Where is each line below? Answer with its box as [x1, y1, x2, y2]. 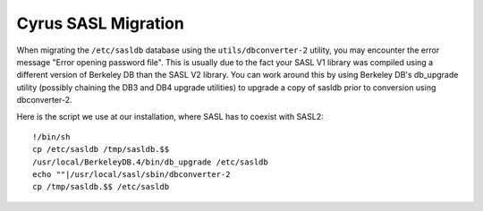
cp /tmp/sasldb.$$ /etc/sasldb [32, 181, 170, 192]
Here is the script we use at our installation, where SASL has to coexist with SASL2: [16, 111, 324, 122]
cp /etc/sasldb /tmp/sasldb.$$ [32, 144, 170, 155]
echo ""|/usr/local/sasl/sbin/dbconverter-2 [32, 170, 232, 180]
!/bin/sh [32, 131, 71, 142]
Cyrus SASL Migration [16, 13, 185, 33]
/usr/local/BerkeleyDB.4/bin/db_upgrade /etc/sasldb [32, 156, 268, 167]
